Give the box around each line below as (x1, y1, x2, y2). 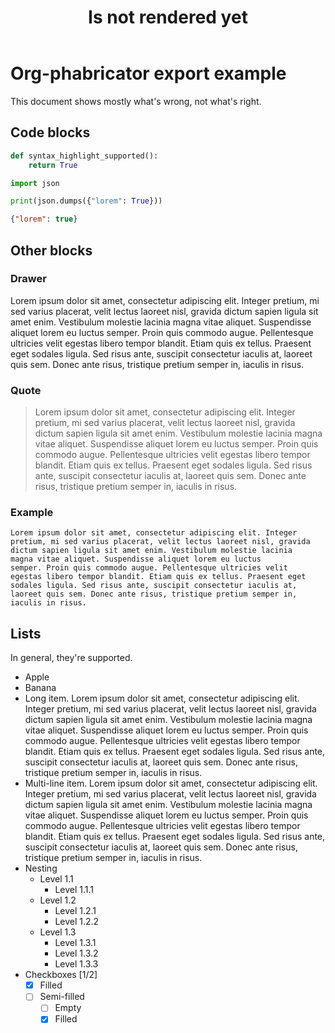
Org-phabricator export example (10, 62, 287, 85)
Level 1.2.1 (54, 905, 97, 917)
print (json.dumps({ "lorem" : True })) (10, 196, 163, 206)
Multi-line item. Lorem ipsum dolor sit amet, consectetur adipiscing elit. (24, 777, 318, 790)
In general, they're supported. (10, 652, 133, 664)
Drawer (10, 272, 47, 286)
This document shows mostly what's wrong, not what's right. (10, 95, 262, 107)
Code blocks (10, 124, 91, 141)
